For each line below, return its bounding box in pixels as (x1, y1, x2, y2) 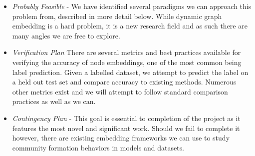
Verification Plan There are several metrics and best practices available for (12, 47, 241, 57)
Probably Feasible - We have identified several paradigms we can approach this (12, 1, 252, 11)
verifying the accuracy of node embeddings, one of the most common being (12, 56, 242, 67)
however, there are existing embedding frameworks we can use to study (12, 132, 230, 143)
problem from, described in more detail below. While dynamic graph (12, 10, 222, 21)
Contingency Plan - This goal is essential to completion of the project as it (12, 112, 241, 123)
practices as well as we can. (12, 96, 96, 106)
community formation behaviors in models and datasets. (12, 142, 184, 152)
